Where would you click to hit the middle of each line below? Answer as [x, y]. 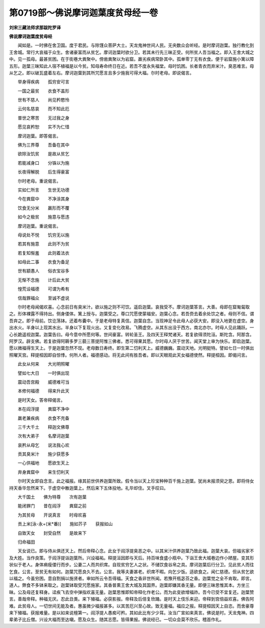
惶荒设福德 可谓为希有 [43, 289]
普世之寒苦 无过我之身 [43, 118]
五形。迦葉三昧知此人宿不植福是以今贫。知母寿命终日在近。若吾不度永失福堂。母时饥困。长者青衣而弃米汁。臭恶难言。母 [132, 66]
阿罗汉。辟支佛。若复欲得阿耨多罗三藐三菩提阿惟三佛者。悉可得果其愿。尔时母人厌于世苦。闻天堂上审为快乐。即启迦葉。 [132, 341]
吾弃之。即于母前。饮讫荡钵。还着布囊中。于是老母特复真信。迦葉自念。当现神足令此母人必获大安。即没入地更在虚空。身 [132, 321]
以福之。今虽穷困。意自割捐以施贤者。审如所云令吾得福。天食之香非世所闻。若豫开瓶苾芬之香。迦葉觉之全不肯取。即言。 [132, 578]
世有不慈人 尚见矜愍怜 [43, 100]
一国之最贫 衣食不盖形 [43, 91]
